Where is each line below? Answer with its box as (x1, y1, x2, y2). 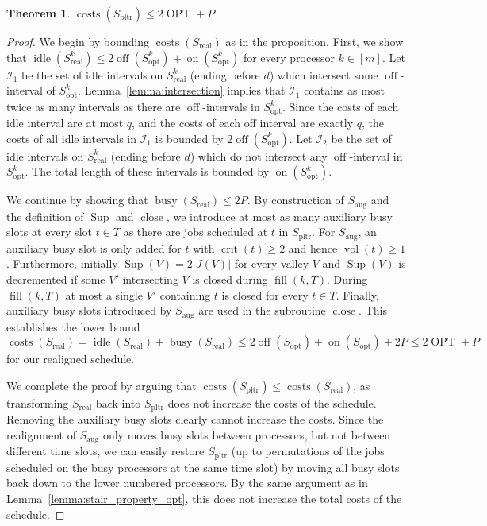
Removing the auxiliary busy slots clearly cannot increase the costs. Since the (6, 411, 384, 427)
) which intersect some (269, 66, 378, 83)
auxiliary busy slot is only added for (6, 239, 182, 256)
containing (159, 286, 211, 303)
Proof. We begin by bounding (6, 33, 150, 49)
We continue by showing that (6, 191, 148, 208)
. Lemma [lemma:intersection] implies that (78, 82, 286, 99)
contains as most (304, 82, 385, 99)
